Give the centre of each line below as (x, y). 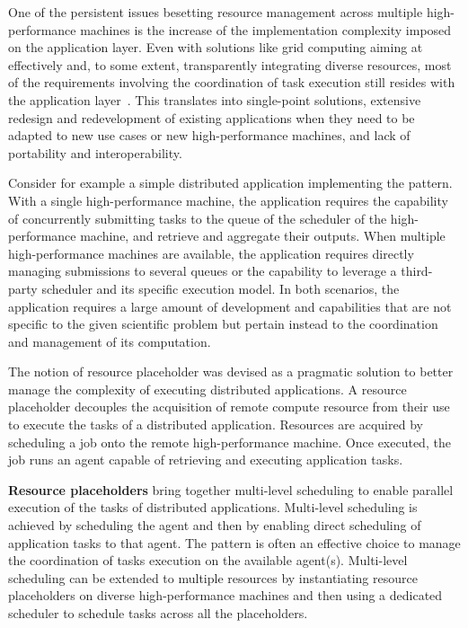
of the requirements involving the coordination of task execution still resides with (232, 82)
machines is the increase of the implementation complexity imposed (266, 29)
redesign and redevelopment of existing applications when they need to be (212, 117)
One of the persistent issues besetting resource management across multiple (216, 12)
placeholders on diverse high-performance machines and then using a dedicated (225, 595)
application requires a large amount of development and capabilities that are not (230, 306)
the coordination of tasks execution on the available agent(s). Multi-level (208, 560)
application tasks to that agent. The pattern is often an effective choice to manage (234, 542)
